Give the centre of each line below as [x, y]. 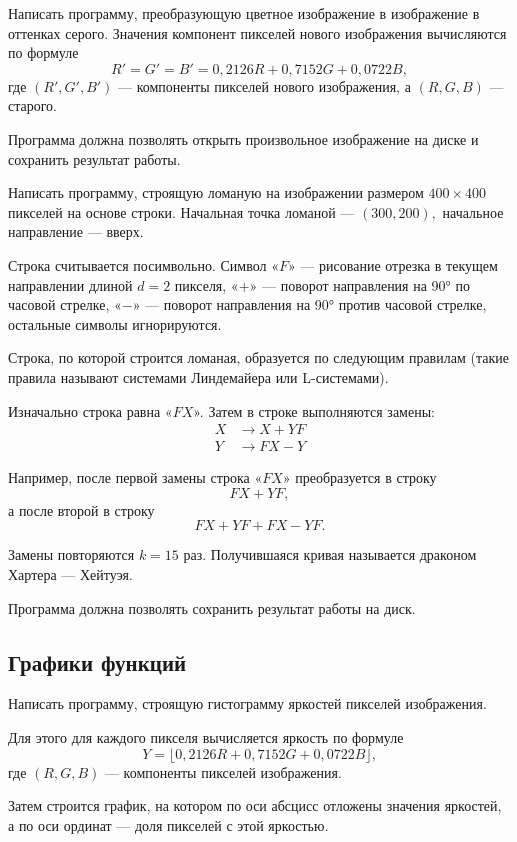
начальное [473, 211]
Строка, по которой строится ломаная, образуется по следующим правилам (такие [258, 357]
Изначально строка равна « [90, 410]
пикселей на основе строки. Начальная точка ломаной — [181, 211]
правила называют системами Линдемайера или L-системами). [198, 376]
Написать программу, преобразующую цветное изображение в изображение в [244, 13]
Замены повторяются [71, 554]
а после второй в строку [81, 509]
